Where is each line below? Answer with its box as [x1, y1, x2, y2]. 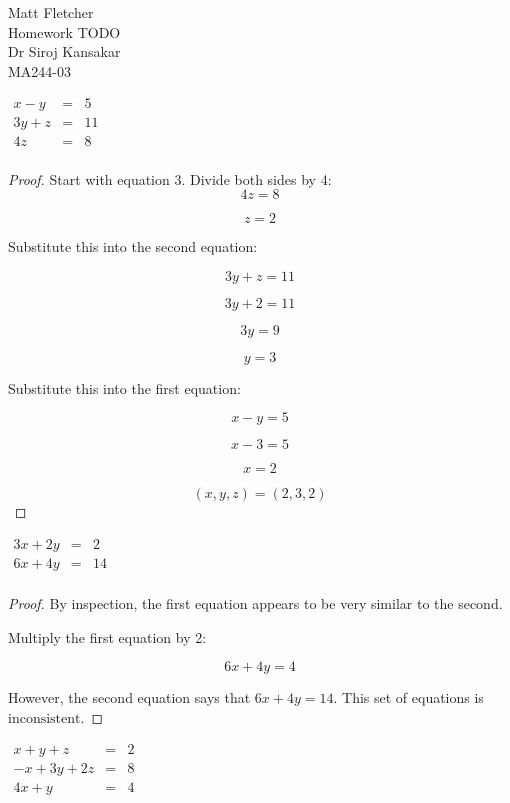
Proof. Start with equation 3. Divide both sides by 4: [8, 168, 332, 189]
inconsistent [8, 711, 81, 726]
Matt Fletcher [8, 2, 94, 22]
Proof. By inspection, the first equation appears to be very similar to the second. [8, 592, 503, 613]
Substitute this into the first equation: [8, 377, 241, 398]
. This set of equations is [333, 687, 484, 708]
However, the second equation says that [8, 687, 251, 708]
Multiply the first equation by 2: [8, 626, 207, 647]
